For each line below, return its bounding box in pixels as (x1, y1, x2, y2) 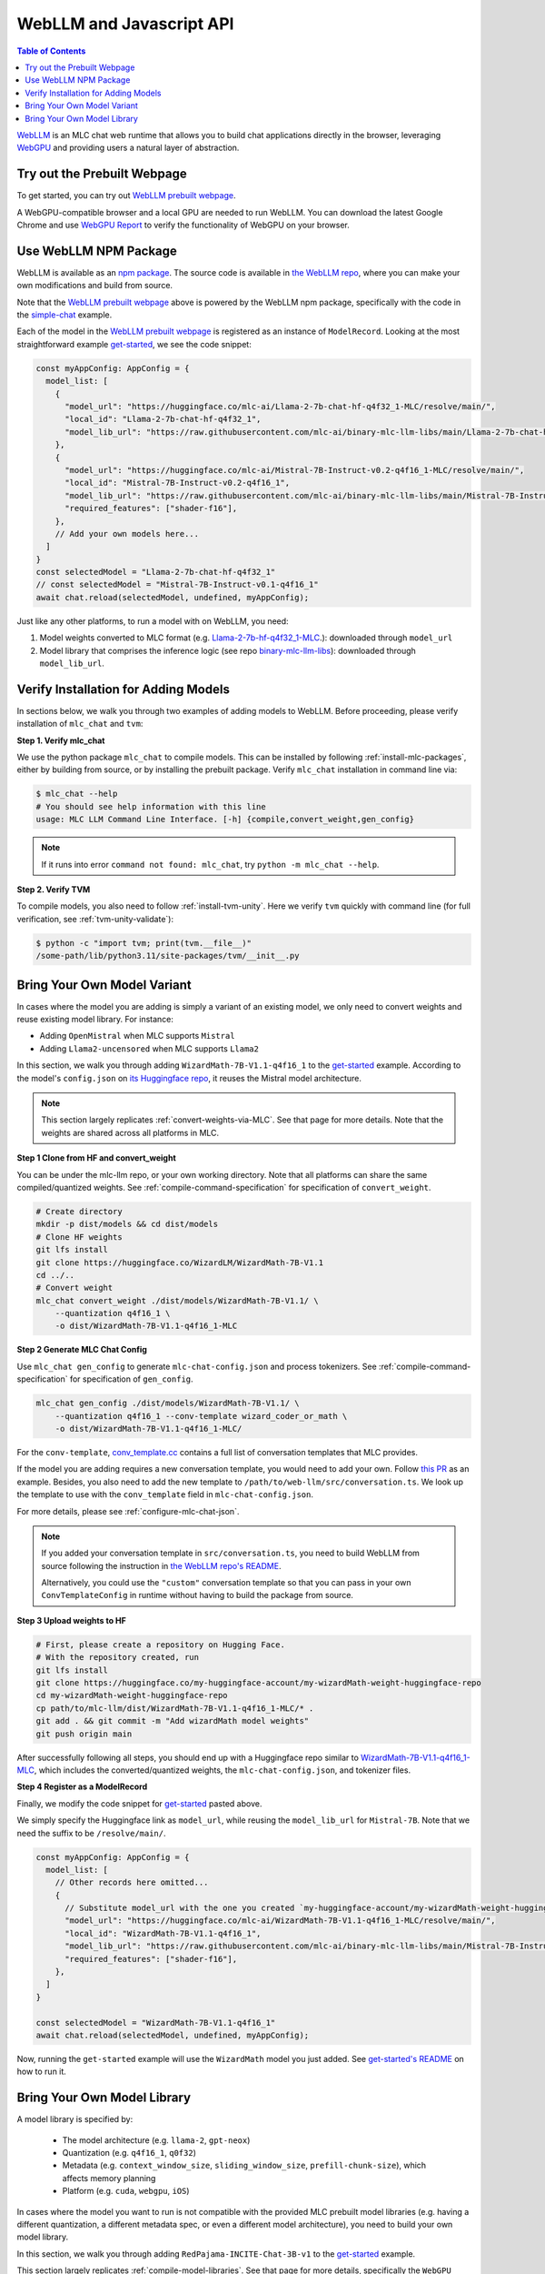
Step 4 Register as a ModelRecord (16, 1781, 148, 1792)
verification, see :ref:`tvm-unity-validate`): (16, 913, 174, 924)
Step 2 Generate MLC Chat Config (16, 1344, 147, 1355)
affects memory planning (62, 2172, 156, 2183)
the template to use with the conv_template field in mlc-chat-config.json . (16, 1489, 313, 1500)
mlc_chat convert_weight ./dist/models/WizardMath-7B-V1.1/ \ (35, 1295, 319, 1305)
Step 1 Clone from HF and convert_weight (16, 1152, 176, 1163)
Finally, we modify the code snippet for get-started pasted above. (16, 1797, 263, 1809)
